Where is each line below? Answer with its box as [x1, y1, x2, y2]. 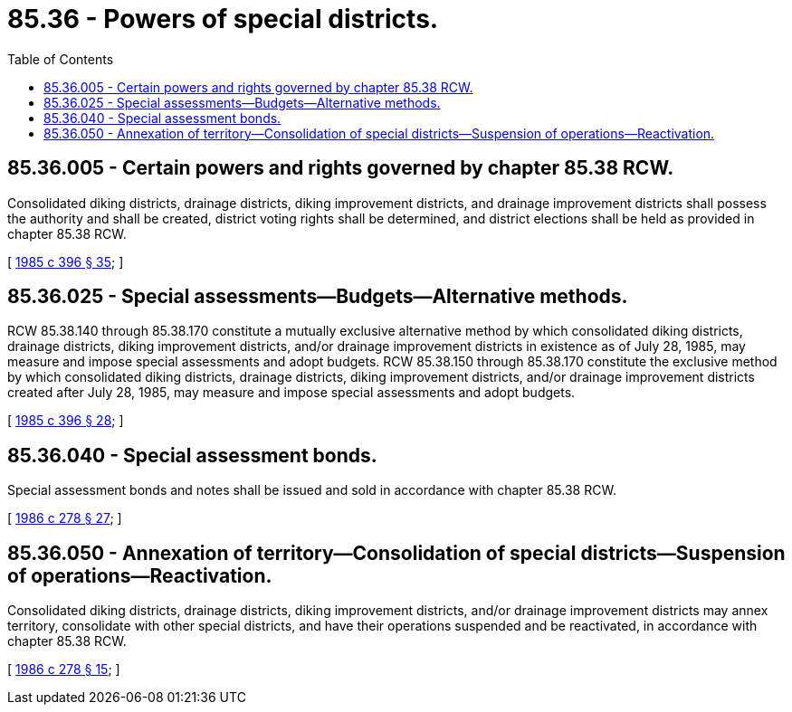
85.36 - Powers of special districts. [7, 4, 439, 34]
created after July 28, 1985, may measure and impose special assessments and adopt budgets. [7, 384, 576, 401]
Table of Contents [7, 51, 114, 67]
